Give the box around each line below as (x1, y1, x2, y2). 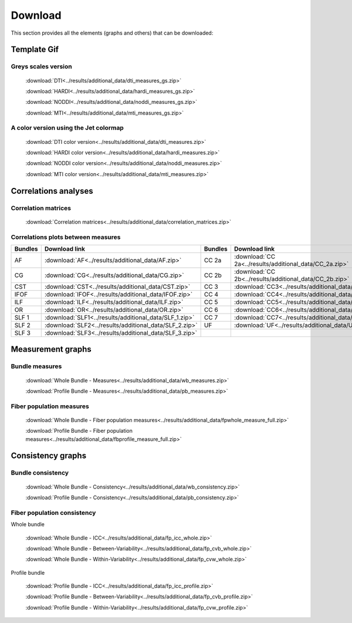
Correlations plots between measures (11, 233, 121, 241)
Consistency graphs (11, 451, 87, 461)
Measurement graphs (11, 344, 92, 355)
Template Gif (11, 45, 59, 55)
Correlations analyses (11, 186, 93, 196)
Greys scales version (11, 62, 73, 70)
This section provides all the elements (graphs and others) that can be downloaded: (11, 29, 214, 36)
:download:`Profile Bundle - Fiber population (25, 427, 133, 435)
